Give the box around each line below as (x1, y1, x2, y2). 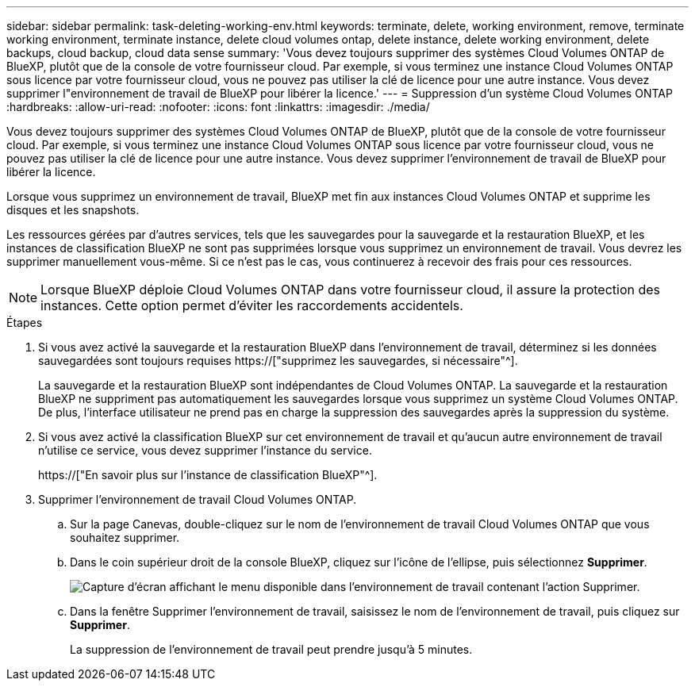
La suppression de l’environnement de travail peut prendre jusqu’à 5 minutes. (70, 643, 473, 656)
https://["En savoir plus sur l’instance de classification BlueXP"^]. (38, 468, 378, 482)
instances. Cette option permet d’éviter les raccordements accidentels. (40, 297, 463, 313)
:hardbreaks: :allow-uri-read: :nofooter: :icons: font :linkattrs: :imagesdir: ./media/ (6, 100, 430, 113)
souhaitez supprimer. (70, 531, 180, 544)
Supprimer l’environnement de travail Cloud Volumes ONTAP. (38, 493, 357, 506)
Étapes (6, 316, 43, 329)
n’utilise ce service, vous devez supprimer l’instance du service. (38, 443, 372, 457)
